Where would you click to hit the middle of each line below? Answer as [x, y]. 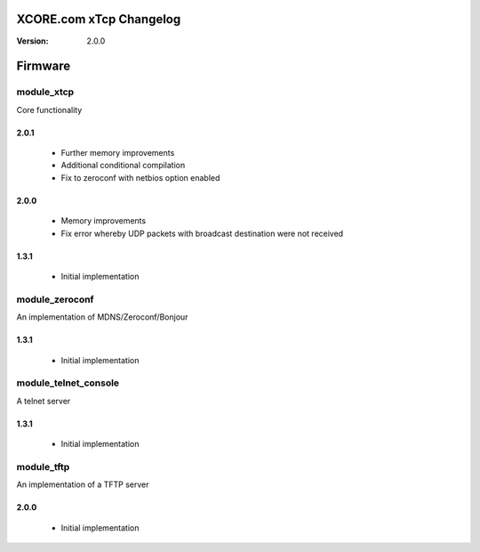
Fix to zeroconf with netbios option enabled [140, 177]
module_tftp [43, 467]
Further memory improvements [118, 153]
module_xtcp [45, 92]
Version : [32, 41]
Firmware [44, 66]
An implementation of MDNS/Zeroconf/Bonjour [102, 317]
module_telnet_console [68, 383]
